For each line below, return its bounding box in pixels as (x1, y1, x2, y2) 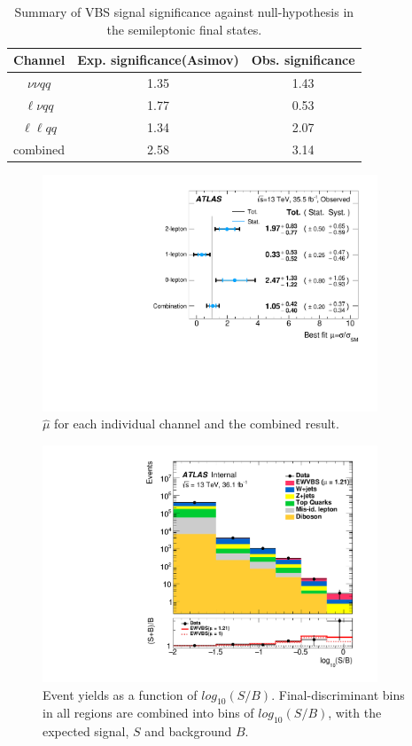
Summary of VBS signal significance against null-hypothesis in (14, 3, 354, 20)
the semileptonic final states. (106, 20, 262, 38)
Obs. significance (251, 51, 355, 69)
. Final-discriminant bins (271, 685, 405, 703)
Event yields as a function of (43, 685, 198, 703)
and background (144, 722, 232, 741)
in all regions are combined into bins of (43, 703, 254, 722)
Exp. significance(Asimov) (77, 51, 239, 69)
